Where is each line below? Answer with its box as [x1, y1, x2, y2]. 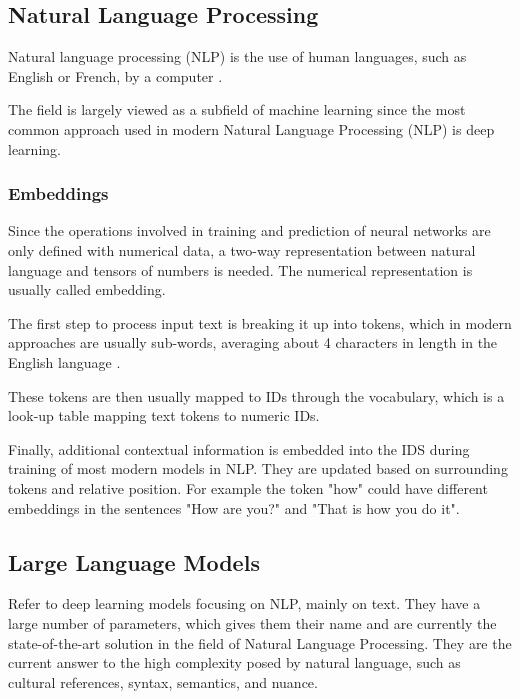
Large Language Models [8, 546, 260, 577]
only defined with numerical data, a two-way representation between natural [8, 239, 476, 260]
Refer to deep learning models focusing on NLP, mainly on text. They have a [8, 593, 481, 614]
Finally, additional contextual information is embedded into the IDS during [8, 438, 470, 459]
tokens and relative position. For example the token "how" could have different [8, 477, 488, 498]
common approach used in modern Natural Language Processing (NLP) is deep [8, 118, 495, 139]
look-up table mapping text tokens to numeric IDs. [8, 405, 320, 426]
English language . [8, 351, 121, 372]
